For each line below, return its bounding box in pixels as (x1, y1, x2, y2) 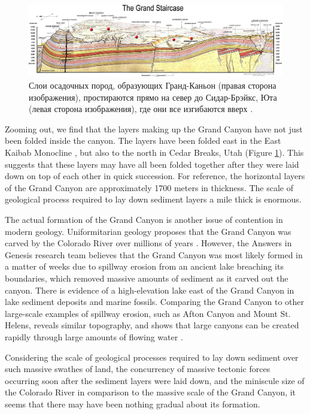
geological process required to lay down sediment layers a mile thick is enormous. (5, 193, 302, 206)
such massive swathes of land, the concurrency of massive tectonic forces (5, 362, 271, 375)
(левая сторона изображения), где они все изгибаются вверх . (29, 102, 253, 115)
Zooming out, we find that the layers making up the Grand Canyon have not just (5, 122, 303, 135)
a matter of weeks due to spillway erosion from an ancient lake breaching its (5, 260, 284, 273)
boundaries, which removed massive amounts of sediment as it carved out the (5, 271, 288, 284)
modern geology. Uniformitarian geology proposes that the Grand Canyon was (5, 225, 291, 237)
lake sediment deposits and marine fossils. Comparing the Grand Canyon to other (5, 295, 305, 308)
